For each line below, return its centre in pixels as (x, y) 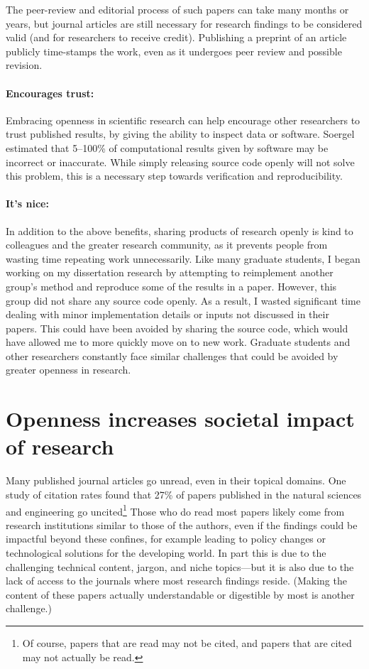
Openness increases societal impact (180, 419)
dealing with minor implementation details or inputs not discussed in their (167, 314)
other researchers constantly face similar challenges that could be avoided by (172, 355)
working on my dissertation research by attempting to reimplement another (170, 272)
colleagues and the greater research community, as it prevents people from (167, 245)
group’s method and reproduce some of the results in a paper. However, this (171, 286)
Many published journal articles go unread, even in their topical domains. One (176, 480)
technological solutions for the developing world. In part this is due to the (166, 553)
